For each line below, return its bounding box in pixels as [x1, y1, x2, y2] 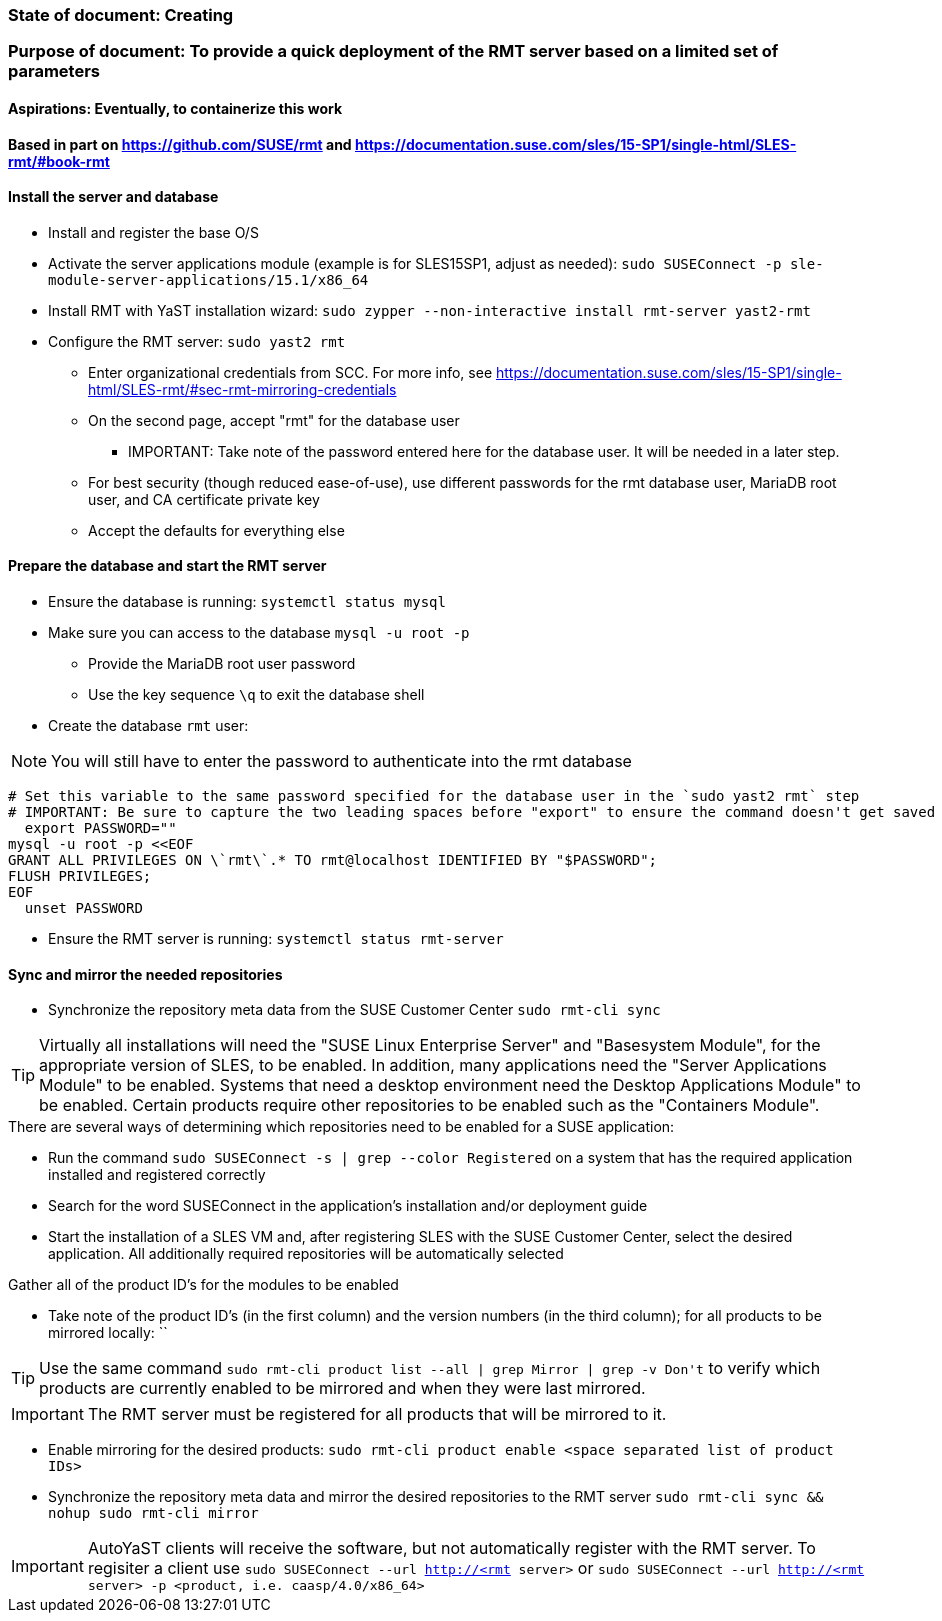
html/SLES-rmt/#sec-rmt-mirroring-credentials [88, 380, 397, 398]
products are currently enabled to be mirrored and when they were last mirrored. [39, 1378, 646, 1399]
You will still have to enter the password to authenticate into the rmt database [51, 751, 632, 772]
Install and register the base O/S [48, 223, 259, 241]
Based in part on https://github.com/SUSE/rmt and [8, 135, 352, 153]
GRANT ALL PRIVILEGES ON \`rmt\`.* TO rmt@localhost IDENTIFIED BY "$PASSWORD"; [8, 852, 658, 869]
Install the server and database [8, 188, 219, 206]
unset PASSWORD [24, 900, 143, 917]
